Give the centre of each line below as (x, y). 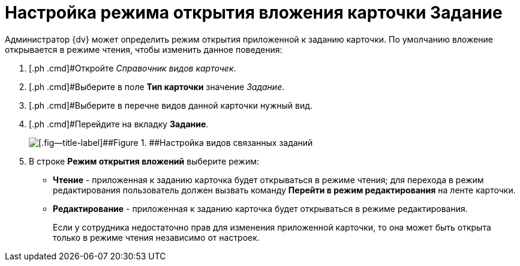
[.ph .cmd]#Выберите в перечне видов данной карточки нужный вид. (171, 105)
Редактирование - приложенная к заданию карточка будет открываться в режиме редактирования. (260, 208)
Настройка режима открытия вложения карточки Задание (254, 13)
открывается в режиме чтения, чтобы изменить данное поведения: (144, 49)
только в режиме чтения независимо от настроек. (156, 237)
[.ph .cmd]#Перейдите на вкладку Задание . (119, 124)
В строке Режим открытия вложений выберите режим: (144, 161)
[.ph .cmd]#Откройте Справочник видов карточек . (133, 68)
